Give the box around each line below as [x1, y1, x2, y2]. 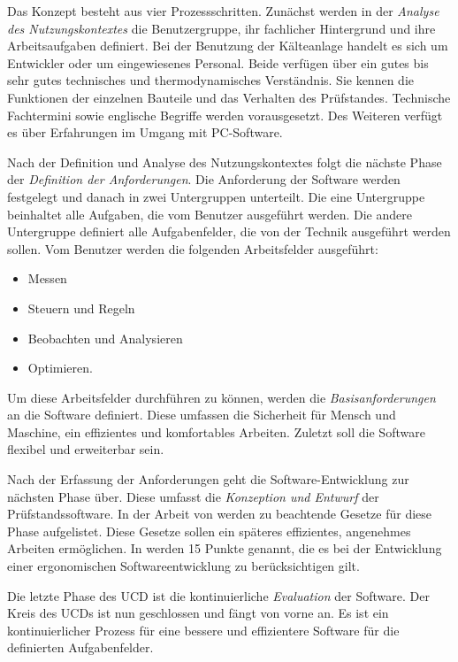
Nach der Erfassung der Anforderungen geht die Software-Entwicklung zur [7, 470, 409, 489]
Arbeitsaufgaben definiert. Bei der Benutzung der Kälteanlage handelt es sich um [7, 36, 448, 55]
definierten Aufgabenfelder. [7, 638, 154, 657]
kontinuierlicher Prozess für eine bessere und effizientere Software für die [7, 620, 400, 639]
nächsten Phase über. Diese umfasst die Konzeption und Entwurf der [7, 487, 379, 505]
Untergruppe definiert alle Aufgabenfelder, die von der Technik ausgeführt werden [7, 222, 451, 241]
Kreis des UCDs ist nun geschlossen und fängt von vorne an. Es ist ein [7, 604, 389, 622]
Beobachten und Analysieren [27, 328, 183, 347]
